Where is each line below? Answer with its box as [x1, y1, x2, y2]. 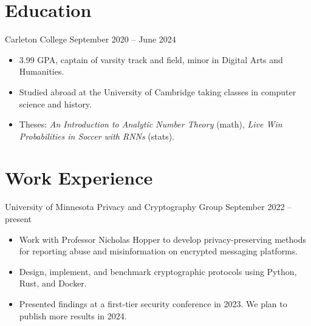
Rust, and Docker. [19, 277, 87, 290]
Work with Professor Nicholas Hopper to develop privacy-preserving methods [19, 233, 307, 245]
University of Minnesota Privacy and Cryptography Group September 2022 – [5, 200, 292, 213]
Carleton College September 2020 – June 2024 [5, 33, 176, 46]
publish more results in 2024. [19, 309, 127, 322]
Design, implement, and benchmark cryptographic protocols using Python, [19, 265, 297, 277]
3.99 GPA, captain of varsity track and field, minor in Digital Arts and [19, 53, 283, 66]
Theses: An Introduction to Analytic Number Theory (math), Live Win [19, 118, 282, 131]
